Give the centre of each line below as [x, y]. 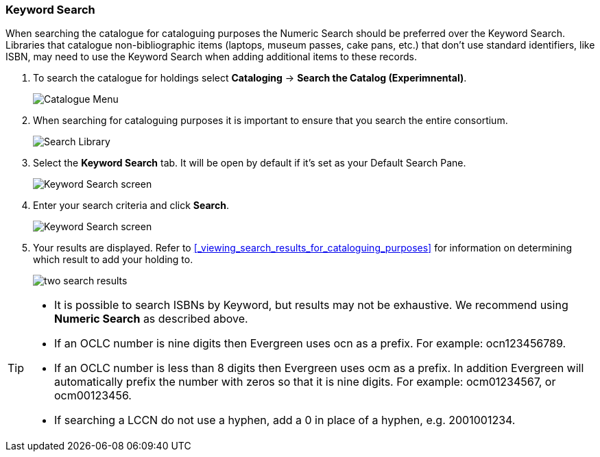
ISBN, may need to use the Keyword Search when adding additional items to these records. [211, 57]
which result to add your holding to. [113, 260]
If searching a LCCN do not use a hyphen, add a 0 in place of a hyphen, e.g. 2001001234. [285, 420]
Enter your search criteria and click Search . [131, 206]
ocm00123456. [93, 396]
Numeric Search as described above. [151, 319]
